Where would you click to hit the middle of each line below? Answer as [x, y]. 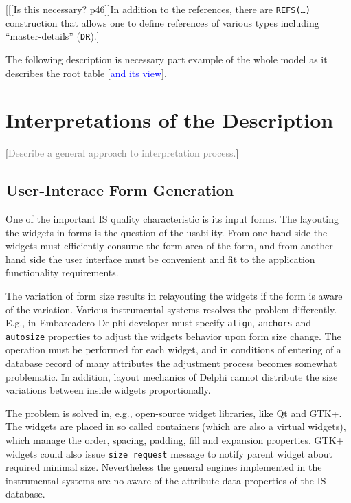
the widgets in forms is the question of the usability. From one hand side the [167, 232]
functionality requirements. [62, 272]
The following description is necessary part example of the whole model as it [167, 59]
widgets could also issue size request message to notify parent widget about [169, 453]
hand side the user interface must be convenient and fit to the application [160, 259]
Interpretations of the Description [170, 120]
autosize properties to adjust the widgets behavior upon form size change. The [173, 336]
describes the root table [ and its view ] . [86, 72]
